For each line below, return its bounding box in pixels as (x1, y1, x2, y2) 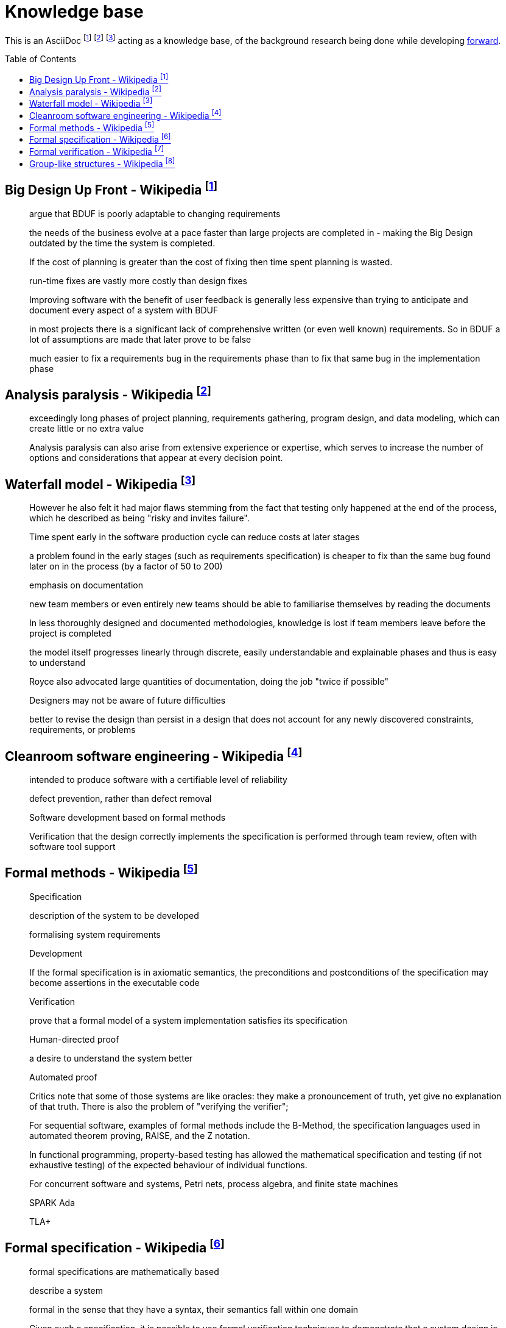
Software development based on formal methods (29, 812, 226, 823)
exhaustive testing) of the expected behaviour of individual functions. (29, 1159, 307, 1170)
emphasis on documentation (29, 580, 143, 591)
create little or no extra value (29, 423, 144, 434)
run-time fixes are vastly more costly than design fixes (29, 275, 247, 286)
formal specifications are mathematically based (29, 1266, 219, 1277)
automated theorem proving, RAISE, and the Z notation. (29, 1130, 250, 1141)
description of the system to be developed (29, 910, 199, 921)
